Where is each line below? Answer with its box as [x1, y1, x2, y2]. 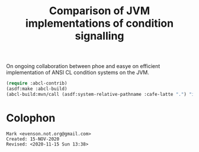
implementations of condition [25, 17, 174, 30]
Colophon [6, 111, 56, 125]
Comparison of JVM [49, 4, 150, 18]
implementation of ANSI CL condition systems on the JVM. [6, 69, 149, 76]
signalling [75, 30, 124, 43]
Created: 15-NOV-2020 [6, 136, 60, 142]
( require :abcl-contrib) [6, 80, 68, 86]
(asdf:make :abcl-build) [6, 86, 68, 92]
